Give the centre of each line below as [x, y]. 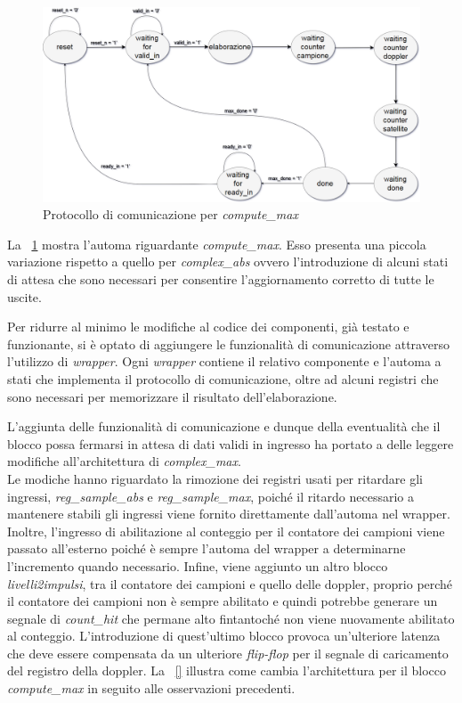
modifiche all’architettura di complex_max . [124, 461]
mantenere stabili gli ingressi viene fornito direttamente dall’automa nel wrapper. [229, 514]
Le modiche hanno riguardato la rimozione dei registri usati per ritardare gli [215, 478]
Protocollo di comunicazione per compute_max [170, 214]
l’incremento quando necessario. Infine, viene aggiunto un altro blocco [198, 565]
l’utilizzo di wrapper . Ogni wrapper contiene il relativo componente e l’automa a [224, 361]
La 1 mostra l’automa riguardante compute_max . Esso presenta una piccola [217, 244]
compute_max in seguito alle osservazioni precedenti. [151, 688]
